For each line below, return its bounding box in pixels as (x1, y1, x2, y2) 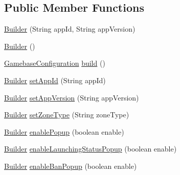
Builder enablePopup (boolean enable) (4, 126, 124, 137)
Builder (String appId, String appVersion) (4, 23, 136, 34)
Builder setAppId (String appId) (4, 74, 106, 85)
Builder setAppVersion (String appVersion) (4, 92, 139, 103)
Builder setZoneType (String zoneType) (4, 109, 129, 120)
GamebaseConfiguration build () (4, 58, 105, 68)
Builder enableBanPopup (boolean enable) (4, 160, 137, 171)
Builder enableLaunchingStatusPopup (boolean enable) (4, 143, 177, 154)
